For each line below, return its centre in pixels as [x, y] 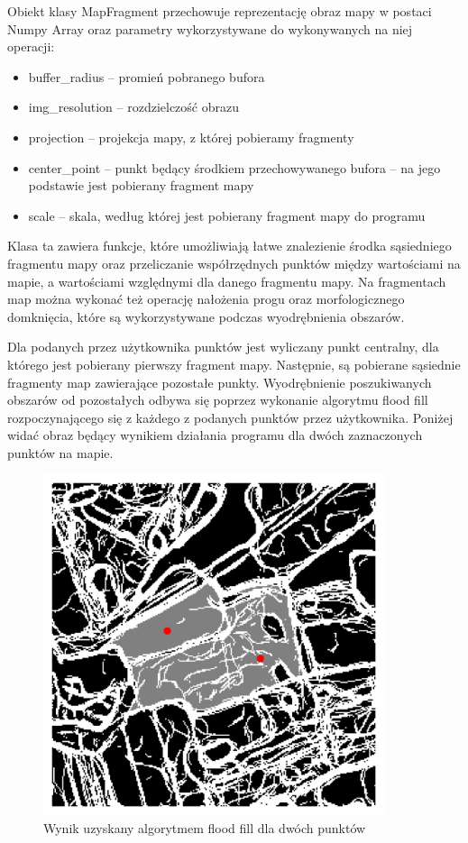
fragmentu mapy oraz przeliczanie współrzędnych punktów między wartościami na [234, 263]
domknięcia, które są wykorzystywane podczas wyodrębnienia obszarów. [206, 316]
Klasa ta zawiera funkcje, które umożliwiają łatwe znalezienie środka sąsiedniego [229, 246]
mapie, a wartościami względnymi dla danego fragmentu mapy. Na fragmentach [227, 281]
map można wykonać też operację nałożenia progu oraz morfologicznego [206, 299]
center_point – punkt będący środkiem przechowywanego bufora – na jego [234, 167]
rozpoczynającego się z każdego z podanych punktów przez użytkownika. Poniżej [230, 417]
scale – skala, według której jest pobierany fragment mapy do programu [227, 215]
